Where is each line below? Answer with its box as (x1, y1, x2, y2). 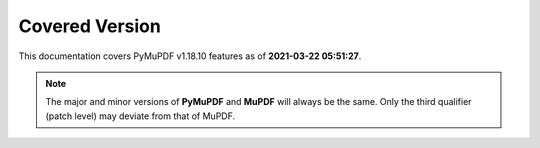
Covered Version (18, 15, 162, 37)
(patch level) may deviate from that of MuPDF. (45, 110, 236, 122)
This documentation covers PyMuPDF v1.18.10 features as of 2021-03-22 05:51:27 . (18, 50, 362, 62)
